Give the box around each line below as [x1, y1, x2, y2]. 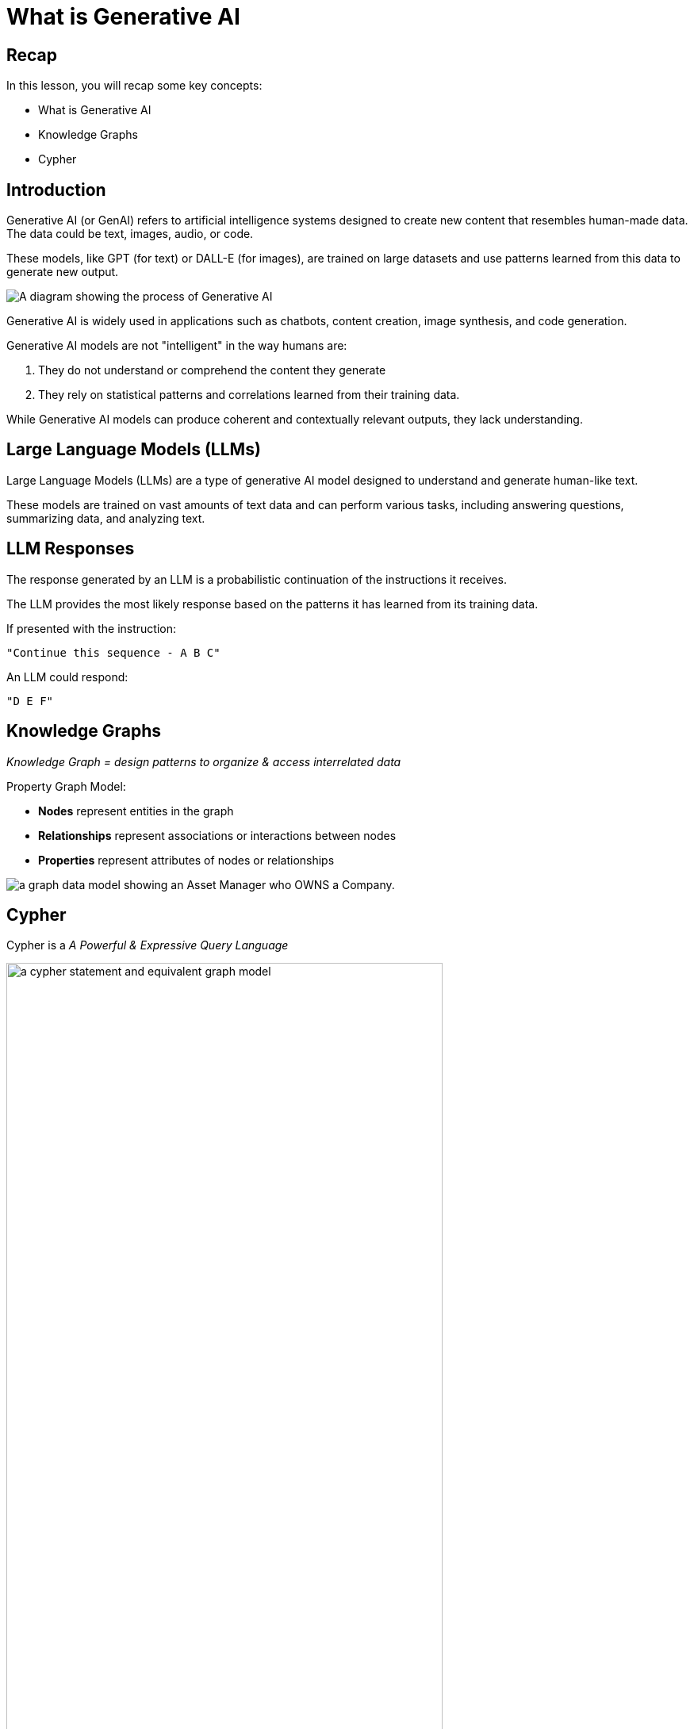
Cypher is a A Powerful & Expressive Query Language [6, 938, 289, 953]
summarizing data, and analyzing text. [6, 511, 205, 525]
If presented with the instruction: [6, 621, 177, 635]
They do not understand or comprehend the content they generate [38, 363, 386, 378]
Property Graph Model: [6, 779, 126, 793]
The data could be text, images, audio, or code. [6, 227, 254, 241]
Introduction [6, 179, 106, 200]
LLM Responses [6, 539, 135, 559]
